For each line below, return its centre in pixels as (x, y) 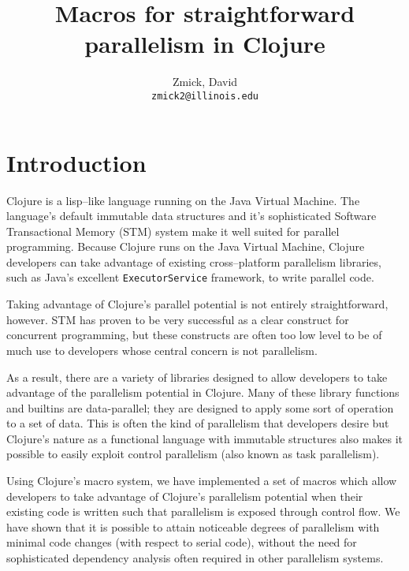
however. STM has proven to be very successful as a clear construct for (178, 319)
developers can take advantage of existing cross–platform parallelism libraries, (194, 261)
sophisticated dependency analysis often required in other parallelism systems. (195, 558)
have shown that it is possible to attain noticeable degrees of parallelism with (193, 526)
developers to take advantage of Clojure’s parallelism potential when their (185, 496)
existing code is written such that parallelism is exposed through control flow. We (203, 511)
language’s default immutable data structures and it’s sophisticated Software (191, 216)
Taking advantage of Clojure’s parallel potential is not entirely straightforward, (197, 304)
